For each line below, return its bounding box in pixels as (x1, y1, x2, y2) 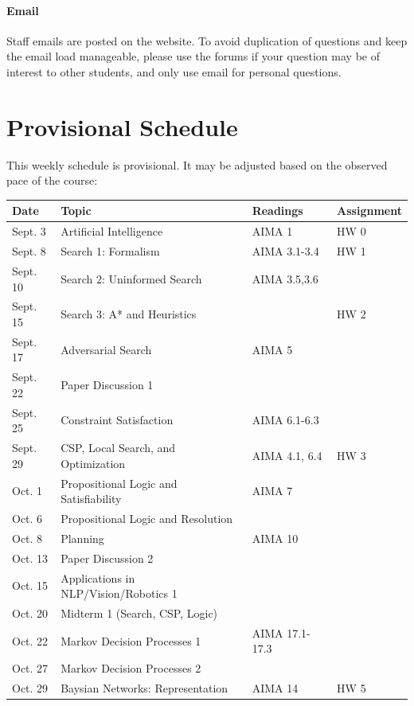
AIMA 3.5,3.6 (252, 270, 318, 287)
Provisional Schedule (6, 110, 238, 142)
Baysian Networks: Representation (61, 680, 228, 696)
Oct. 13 (12, 549, 49, 566)
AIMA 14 (252, 680, 299, 696)
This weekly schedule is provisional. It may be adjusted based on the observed (6, 156, 388, 173)
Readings (252, 202, 303, 219)
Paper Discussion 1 (61, 376, 154, 393)
